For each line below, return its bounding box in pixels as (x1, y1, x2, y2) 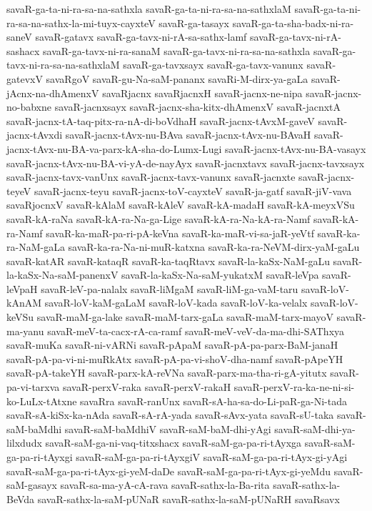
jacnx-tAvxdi (6, 127, 63, 142)
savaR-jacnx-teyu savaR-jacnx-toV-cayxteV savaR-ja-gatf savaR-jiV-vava (34, 183, 352, 198)
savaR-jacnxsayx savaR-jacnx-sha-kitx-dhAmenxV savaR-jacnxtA (54, 99, 341, 114)
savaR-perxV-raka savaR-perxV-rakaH (62, 379, 231, 395)
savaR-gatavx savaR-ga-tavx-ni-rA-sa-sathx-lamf (35, 29, 247, 44)
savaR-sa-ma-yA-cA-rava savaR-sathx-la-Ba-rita (60, 477, 270, 492)
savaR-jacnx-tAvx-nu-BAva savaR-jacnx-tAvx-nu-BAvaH (65, 127, 311, 142)
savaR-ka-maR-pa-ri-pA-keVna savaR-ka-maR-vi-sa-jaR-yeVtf (46, 225, 314, 240)
